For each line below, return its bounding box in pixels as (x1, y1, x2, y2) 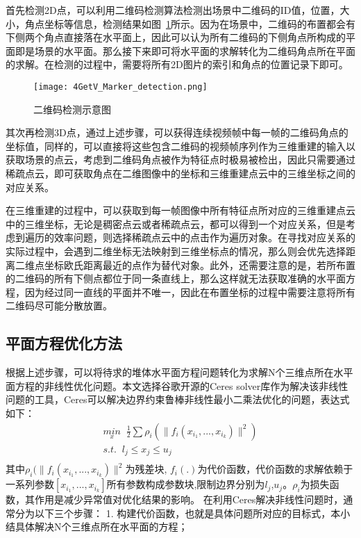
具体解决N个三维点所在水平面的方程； (15, 519, 188, 534)
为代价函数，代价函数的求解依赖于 (197, 462, 353, 476)
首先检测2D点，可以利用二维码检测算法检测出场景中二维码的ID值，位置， (6, 3, 340, 17)
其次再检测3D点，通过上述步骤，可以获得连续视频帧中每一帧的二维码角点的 (6, 125, 349, 140)
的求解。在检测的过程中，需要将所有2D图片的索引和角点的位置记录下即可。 (6, 57, 349, 72)
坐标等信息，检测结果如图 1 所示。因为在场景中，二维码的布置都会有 (44, 16, 355, 31)
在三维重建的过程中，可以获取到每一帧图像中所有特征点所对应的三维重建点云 (6, 203, 355, 218)
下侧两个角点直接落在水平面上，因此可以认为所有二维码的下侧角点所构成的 (6, 30, 346, 44)
